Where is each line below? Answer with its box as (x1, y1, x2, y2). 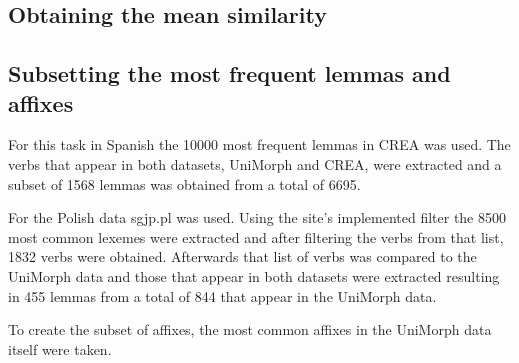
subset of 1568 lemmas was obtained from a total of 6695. (8, 173, 361, 194)
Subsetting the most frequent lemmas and (8, 58, 451, 89)
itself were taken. (8, 338, 112, 359)
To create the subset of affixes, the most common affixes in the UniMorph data (8, 319, 492, 340)
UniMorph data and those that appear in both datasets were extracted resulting (8, 265, 500, 286)
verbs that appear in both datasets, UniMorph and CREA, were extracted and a (8, 153, 502, 174)
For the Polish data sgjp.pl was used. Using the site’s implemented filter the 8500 (8, 207, 506, 228)
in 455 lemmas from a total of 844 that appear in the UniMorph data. (8, 285, 437, 306)
